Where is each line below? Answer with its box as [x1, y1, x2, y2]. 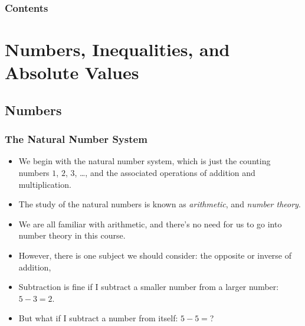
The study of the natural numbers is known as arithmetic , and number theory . [18, 198, 301, 210]
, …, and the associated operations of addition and [74, 167, 255, 178]
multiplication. [18, 178, 71, 190]
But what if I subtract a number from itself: [18, 312, 178, 324]
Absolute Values [5, 60, 139, 84]
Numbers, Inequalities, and [5, 37, 230, 61]
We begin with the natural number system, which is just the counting [18, 155, 271, 167]
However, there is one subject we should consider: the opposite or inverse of [18, 249, 292, 261]
